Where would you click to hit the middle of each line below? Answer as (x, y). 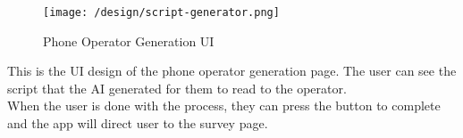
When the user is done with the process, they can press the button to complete (224, 106)
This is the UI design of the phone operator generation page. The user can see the (232, 71)
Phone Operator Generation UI (129, 41)
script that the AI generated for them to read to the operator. (177, 88)
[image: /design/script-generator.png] (161, 12)
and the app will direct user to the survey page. (138, 123)
